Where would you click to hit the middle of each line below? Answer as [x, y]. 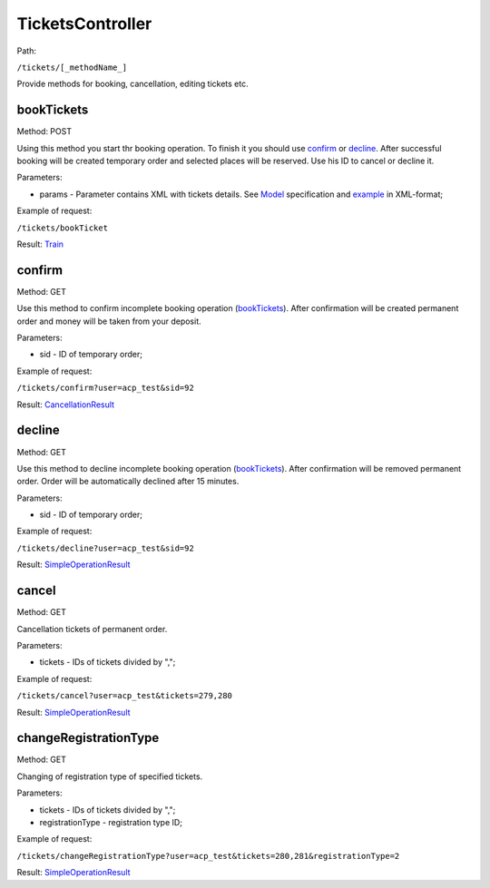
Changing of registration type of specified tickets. [110, 776]
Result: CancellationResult [66, 405]
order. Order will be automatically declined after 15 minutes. [128, 482]
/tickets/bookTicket [63, 228]
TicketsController [84, 24]
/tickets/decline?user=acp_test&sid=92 [105, 548]
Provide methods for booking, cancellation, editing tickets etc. [132, 84]
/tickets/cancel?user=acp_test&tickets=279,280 [125, 696]
